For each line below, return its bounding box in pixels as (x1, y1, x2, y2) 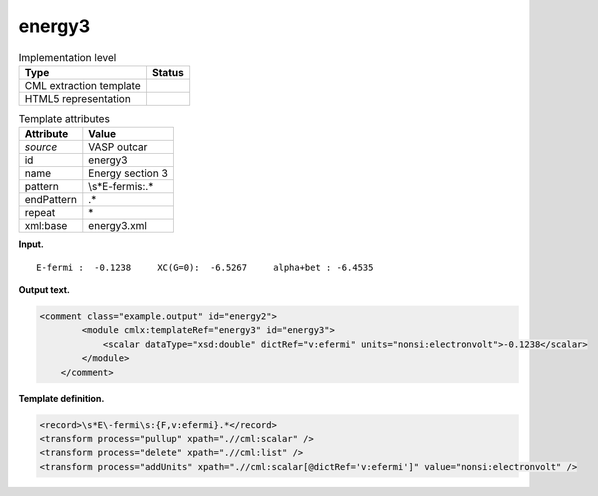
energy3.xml (88, 219, 147, 233)
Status (151, 65, 184, 79)
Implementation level (18, 50, 117, 64)
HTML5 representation (24, 91, 132, 105)
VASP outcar (88, 140, 148, 154)
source (24, 140, 58, 154)
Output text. (18, 284, 70, 296)
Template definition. (18, 392, 105, 404)
